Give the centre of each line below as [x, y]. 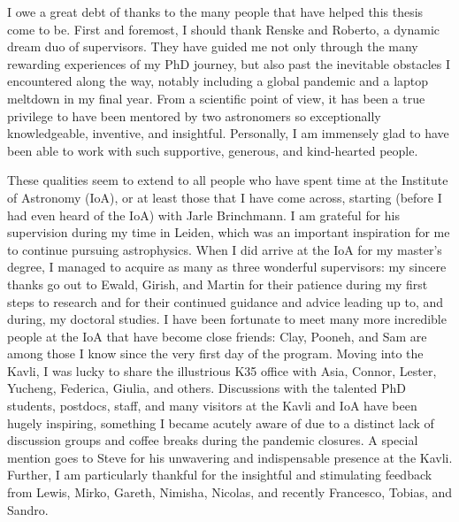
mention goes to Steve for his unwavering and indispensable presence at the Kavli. [230, 457]
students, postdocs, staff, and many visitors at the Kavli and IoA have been [212, 406]
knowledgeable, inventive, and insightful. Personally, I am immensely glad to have [228, 133]
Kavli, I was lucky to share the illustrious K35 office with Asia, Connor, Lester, [222, 370]
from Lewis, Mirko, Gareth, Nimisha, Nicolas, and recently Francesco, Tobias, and [230, 492]
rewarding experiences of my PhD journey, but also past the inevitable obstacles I [229, 63]
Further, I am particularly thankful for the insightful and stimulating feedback [220, 475]
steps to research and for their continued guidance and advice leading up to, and [226, 301]
